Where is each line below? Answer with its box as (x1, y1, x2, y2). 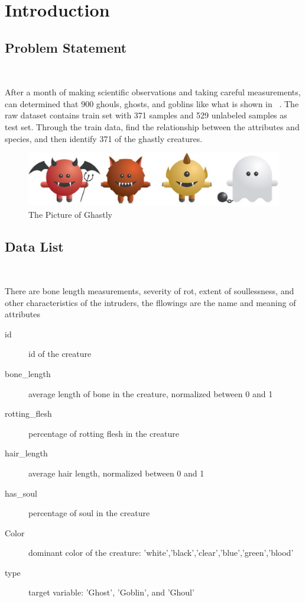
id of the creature (28, 347, 92, 360)
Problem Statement (5, 38, 127, 56)
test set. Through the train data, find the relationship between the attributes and (5, 120, 300, 133)
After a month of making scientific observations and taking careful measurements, (5, 86, 301, 98)
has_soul (5, 487, 37, 499)
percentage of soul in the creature (28, 507, 150, 519)
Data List (5, 237, 64, 255)
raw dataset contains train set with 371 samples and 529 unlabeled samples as (5, 109, 287, 121)
